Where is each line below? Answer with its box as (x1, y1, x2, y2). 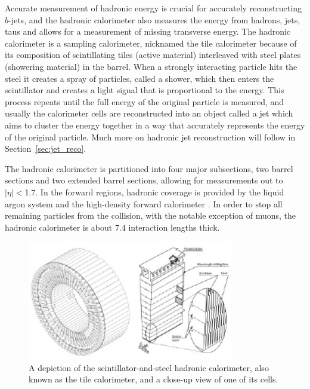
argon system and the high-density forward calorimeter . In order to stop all (5, 197, 283, 210)
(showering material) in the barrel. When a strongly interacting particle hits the (5, 60, 297, 72)
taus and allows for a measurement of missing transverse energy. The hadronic (5, 25, 291, 38)
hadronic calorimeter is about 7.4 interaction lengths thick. (5, 220, 220, 233)
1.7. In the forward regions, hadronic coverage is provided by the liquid (24, 185, 284, 198)
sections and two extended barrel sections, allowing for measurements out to (5, 174, 283, 186)
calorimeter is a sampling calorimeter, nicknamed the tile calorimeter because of (5, 36, 297, 49)
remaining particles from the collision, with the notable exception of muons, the (5, 209, 296, 222)
